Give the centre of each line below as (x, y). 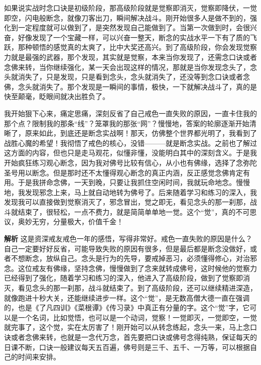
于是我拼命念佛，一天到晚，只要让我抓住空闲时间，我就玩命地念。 (127, 182)
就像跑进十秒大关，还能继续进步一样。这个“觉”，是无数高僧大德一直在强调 (127, 297)
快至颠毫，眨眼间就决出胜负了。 (57, 96)
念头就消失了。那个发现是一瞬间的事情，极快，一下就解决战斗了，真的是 (137, 86)
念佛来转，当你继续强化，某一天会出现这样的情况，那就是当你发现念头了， (127, 67)
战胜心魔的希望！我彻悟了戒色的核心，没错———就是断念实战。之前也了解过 (130, 143)
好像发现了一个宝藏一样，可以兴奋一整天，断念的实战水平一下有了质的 (134, 37)
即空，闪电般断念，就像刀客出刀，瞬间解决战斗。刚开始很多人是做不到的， (127, 17)
